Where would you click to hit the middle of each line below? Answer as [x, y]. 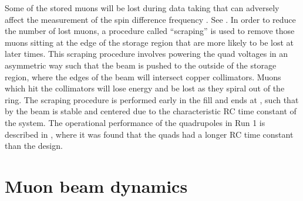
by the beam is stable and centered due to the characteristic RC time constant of [151, 111]
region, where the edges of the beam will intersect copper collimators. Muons [143, 76]
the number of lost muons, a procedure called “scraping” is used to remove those [150, 31]
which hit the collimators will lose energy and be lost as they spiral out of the [145, 88]
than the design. [34, 146]
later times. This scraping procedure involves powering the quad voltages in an [147, 54]
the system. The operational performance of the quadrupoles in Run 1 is [135, 122]
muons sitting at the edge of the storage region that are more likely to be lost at [149, 42]
